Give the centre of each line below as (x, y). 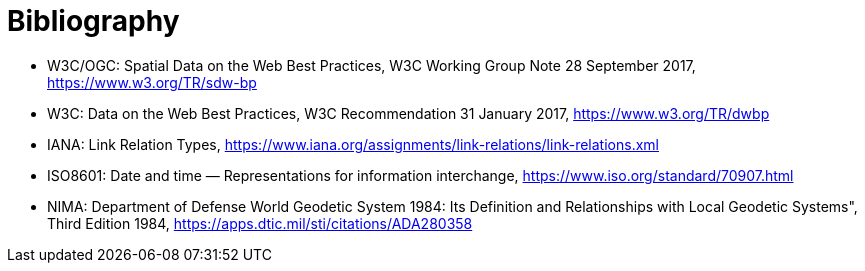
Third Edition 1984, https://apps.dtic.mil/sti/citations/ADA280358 (260, 223)
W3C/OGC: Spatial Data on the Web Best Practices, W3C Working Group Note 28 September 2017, (371, 65)
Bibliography (93, 21)
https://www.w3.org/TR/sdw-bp (152, 82)
